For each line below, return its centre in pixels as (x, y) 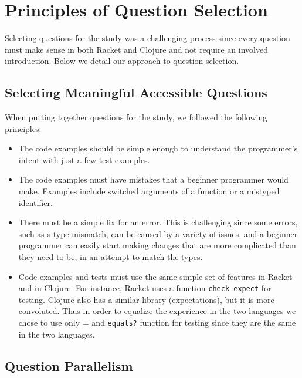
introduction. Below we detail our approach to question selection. (122, 61)
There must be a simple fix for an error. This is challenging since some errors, (158, 222)
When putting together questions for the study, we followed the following (136, 117)
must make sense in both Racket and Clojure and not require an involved (136, 49)
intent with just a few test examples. (84, 159)
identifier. (35, 202)
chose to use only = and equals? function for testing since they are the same (157, 323)
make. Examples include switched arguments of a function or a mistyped (149, 191)
